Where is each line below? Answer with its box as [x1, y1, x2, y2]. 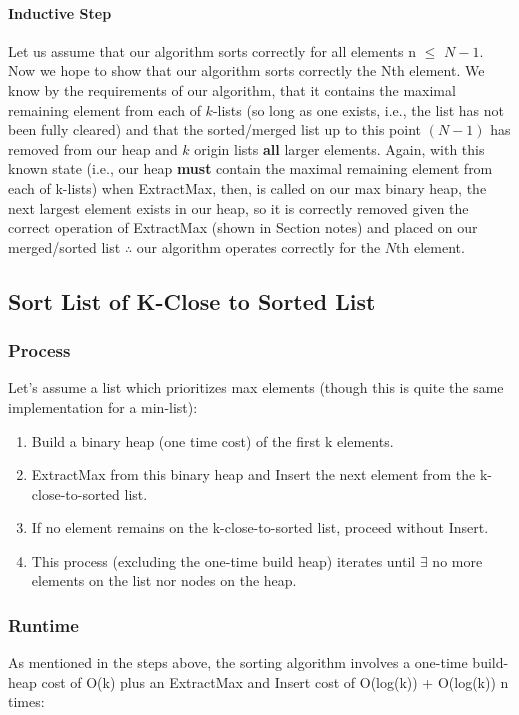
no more [432, 550, 483, 571]
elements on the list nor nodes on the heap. [31, 570, 297, 591]
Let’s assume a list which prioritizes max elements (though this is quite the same [8, 377, 504, 398]
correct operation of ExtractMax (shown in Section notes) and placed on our [8, 217, 478, 238]
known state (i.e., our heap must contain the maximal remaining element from [8, 158, 493, 179]
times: [8, 691, 45, 712]
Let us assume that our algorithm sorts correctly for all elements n [8, 40, 417, 61]
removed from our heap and [8, 138, 178, 159]
